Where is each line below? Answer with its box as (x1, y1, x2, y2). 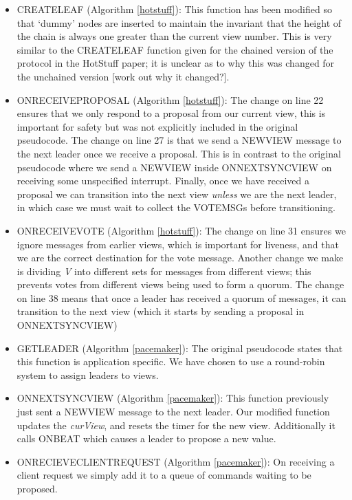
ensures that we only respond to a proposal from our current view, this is (16, 106, 326, 120)
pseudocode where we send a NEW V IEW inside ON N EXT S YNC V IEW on (16, 160, 332, 174)
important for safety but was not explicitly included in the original (16, 119, 298, 133)
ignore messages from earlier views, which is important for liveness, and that (16, 237, 339, 251)
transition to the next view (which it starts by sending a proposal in (16, 304, 305, 318)
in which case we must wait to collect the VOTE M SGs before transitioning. (16, 200, 335, 215)
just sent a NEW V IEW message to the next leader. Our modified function (16, 404, 330, 419)
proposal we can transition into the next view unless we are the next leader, (16, 186, 337, 201)
